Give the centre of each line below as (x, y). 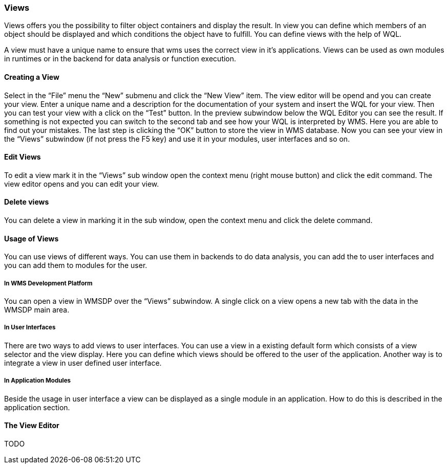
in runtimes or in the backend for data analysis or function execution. (120, 59)
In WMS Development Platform (48, 283)
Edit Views (23, 157)
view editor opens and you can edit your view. (82, 184)
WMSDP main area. (37, 310)
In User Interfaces (30, 328)
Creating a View (32, 77)
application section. (37, 407)
